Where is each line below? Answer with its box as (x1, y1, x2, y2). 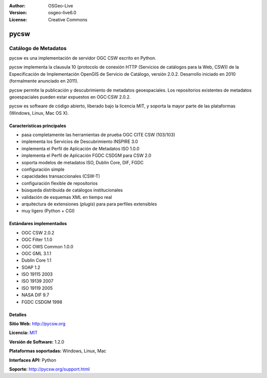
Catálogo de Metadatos (9, 45, 67, 51)
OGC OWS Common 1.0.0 (21, 243, 74, 249)
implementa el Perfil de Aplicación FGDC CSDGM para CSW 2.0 (21, 152, 152, 158)
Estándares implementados (9, 221, 67, 227)
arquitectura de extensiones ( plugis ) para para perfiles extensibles (21, 201, 157, 207)
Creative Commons (48, 16, 88, 22)
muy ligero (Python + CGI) (21, 208, 75, 214)
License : (9, 16, 27, 22)
